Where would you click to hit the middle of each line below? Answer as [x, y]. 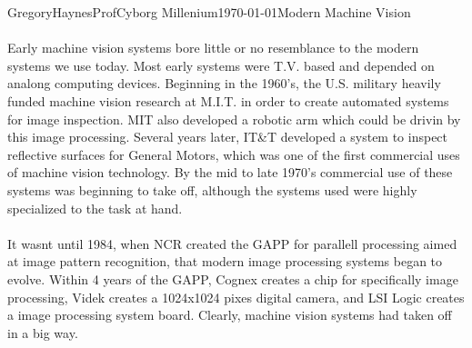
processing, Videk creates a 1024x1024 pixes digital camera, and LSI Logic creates [236, 297]
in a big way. [43, 332]
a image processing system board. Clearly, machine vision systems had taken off [230, 315]
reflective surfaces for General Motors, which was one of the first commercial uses [234, 154]
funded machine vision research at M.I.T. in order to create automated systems [228, 100]
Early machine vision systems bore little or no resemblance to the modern [213, 48]
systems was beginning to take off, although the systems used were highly [212, 189]
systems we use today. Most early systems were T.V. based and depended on [221, 65]
